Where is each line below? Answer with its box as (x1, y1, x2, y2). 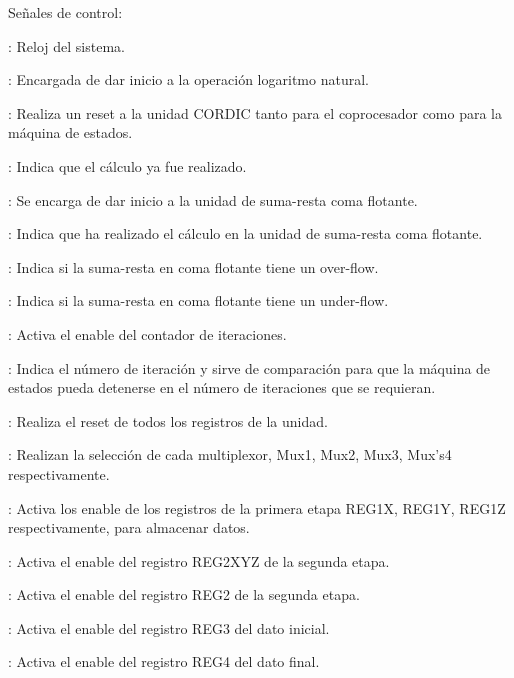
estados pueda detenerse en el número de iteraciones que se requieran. (8, 377, 436, 398)
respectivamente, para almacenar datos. (8, 517, 250, 538)
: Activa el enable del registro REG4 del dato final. (8, 651, 320, 672)
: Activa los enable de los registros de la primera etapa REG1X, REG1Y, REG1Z (8, 497, 506, 518)
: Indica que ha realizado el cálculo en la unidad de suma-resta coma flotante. (8, 223, 483, 244)
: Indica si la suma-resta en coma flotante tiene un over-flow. (8, 256, 379, 277)
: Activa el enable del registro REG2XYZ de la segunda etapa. (8, 550, 390, 571)
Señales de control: (8, 2, 123, 22)
